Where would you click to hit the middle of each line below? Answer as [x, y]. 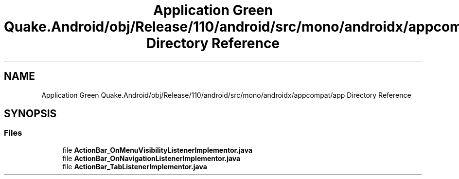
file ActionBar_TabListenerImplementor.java [135, 166]
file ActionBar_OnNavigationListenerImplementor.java [151, 158]
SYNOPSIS [30, 114]
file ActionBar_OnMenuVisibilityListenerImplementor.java [158, 150]
